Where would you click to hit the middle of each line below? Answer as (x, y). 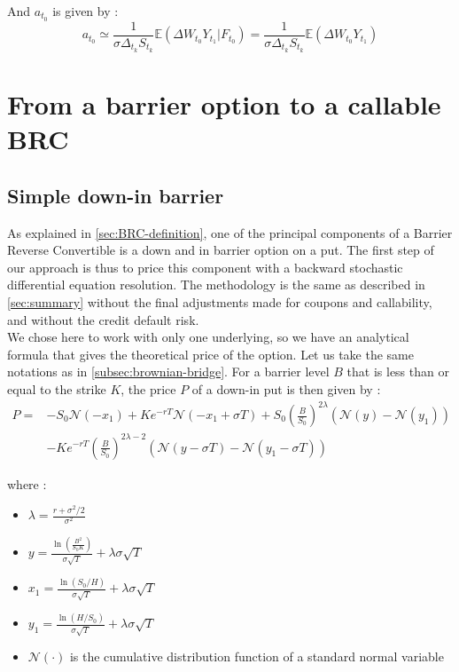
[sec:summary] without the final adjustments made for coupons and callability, (220, 301)
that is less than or (398, 372)
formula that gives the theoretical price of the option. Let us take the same (211, 354)
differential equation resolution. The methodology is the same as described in (216, 285)
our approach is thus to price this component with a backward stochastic (205, 267)
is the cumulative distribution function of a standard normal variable (257, 656)
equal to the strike (57, 388)
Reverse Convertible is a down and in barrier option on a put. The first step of (221, 250)
